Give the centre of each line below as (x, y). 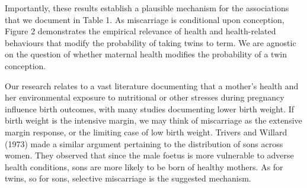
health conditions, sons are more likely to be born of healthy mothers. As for (144, 166)
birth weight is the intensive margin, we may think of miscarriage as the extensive (153, 120)
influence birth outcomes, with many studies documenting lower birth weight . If (150, 108)
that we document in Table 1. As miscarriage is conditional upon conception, (145, 19)
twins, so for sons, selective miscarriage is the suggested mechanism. (128, 178)
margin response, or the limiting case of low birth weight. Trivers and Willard (146, 132)
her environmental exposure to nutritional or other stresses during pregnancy (145, 97)
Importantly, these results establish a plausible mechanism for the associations (147, 8)
